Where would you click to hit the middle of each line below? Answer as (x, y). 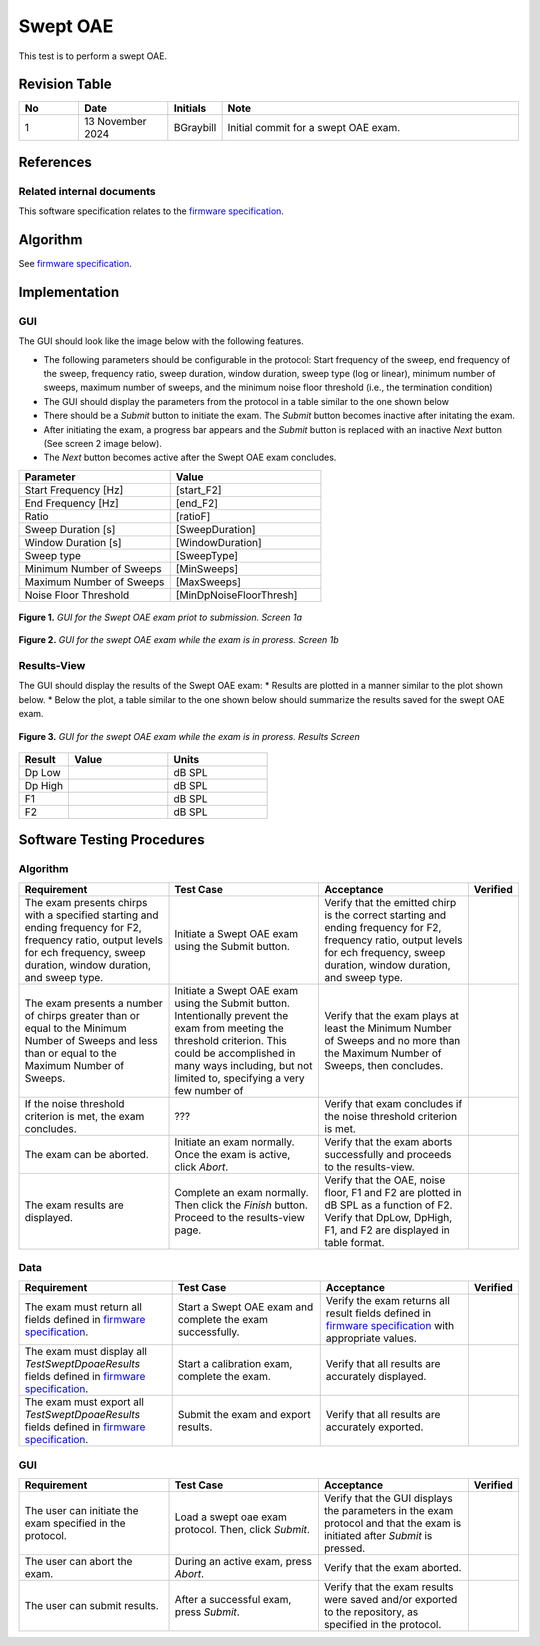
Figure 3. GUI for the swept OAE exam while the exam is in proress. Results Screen (189, 736)
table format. (354, 1242)
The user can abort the (78, 1562)
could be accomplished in (235, 1053)
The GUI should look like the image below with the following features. (161, 341)
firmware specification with (390, 1326)
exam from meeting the (229, 1028)
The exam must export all (84, 1402)
